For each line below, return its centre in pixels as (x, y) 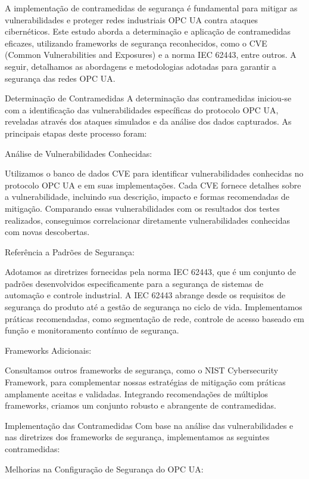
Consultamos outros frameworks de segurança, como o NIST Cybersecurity (142, 370)
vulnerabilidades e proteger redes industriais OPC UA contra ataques (132, 19)
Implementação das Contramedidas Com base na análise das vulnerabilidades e (149, 425)
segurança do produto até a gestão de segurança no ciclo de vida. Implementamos (154, 307)
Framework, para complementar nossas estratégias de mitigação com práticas (145, 382)
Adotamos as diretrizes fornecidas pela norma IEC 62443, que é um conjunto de (151, 272)
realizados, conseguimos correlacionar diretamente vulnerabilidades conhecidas (147, 220)
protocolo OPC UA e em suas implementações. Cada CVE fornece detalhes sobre (153, 185)
